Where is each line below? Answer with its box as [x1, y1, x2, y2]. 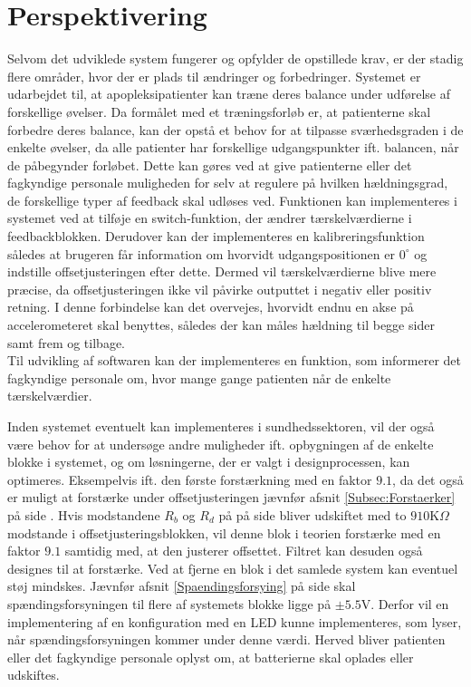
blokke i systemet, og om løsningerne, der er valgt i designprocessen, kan [7, 452, 410, 471]
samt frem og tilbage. [7, 333, 125, 352]
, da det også [392, 469, 464, 489]
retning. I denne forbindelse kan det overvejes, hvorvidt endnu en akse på [7, 297, 414, 316]
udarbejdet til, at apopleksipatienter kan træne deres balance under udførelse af [7, 84, 450, 103]
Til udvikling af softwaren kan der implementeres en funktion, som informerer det [7, 351, 461, 370]
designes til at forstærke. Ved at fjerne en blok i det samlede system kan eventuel [7, 558, 458, 577]
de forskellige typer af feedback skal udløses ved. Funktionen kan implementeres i [7, 190, 457, 209]
